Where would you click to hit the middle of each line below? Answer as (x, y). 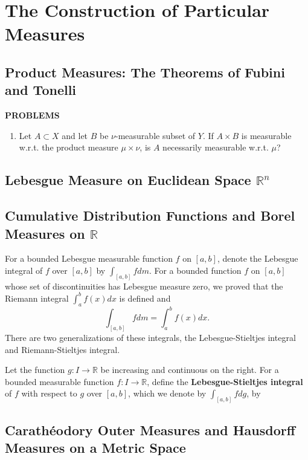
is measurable (266, 135)
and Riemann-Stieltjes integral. (63, 349)
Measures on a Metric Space (95, 448)
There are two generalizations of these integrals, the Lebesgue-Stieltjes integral (150, 338)
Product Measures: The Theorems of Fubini (145, 72)
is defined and (145, 298)
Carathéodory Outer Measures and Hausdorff (150, 429)
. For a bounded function (195, 270)
